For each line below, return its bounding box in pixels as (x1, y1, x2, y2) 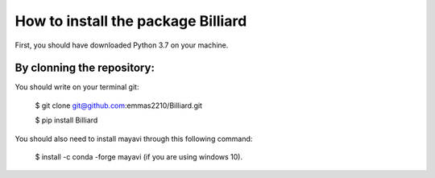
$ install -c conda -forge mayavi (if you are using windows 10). (35, 152, 243, 162)
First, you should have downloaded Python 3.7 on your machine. (14, 40, 229, 50)
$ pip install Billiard (35, 115, 98, 125)
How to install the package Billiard (14, 12, 247, 30)
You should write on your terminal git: (14, 82, 139, 92)
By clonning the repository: (14, 61, 155, 75)
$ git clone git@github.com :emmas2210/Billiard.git (35, 101, 203, 110)
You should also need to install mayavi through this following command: (14, 134, 253, 143)
